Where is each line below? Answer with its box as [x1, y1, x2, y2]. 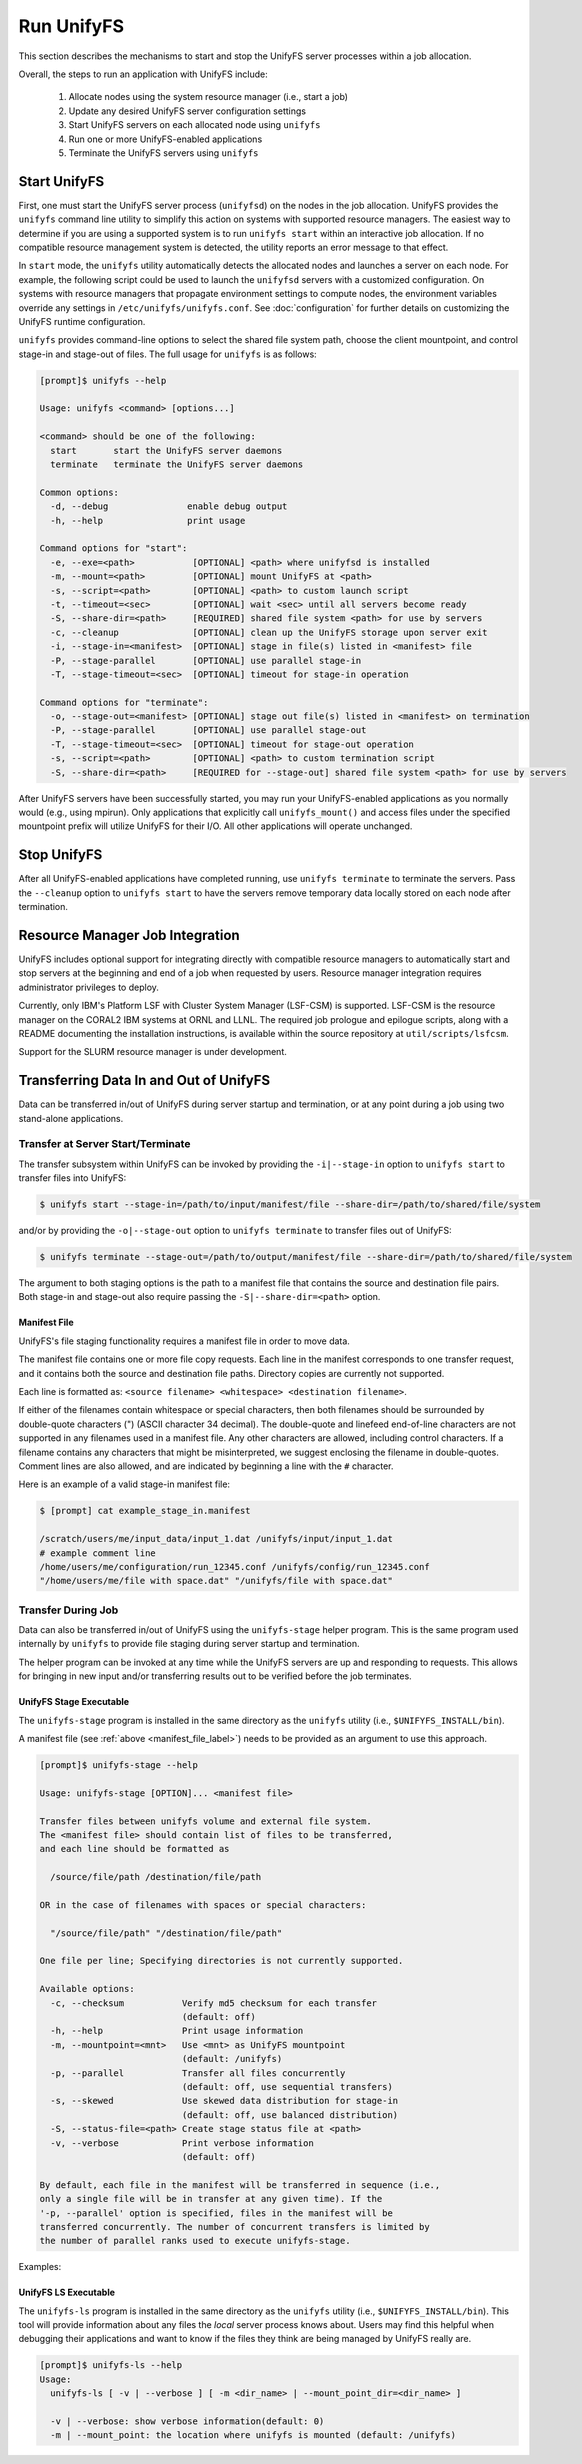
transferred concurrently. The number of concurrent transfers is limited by [39, 2221, 430, 2232]
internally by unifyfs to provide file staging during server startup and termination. [18, 1638, 360, 1650]
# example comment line [39, 1547, 157, 1559]
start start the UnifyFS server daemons [50, 445, 283, 456]
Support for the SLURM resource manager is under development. [18, 1046, 287, 1058]
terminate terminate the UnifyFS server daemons [50, 459, 304, 470]
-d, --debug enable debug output [50, 501, 288, 512]
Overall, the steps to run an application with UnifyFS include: [18, 68, 269, 80]
